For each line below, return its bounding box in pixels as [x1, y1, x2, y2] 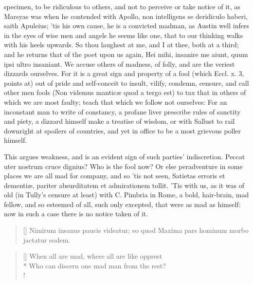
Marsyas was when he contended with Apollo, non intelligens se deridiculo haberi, [4, 11, 248, 21]
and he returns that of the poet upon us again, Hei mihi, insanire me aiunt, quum [4, 49, 248, 59]
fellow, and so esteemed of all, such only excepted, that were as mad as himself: [4, 199, 241, 209]
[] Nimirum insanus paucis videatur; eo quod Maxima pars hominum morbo [23, 225, 249, 235]
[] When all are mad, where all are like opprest [23, 251, 163, 261]
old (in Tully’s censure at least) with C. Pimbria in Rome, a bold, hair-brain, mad [4, 189, 249, 200]
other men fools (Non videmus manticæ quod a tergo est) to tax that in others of [4, 87, 246, 97]
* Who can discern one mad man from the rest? [23, 260, 166, 270]
